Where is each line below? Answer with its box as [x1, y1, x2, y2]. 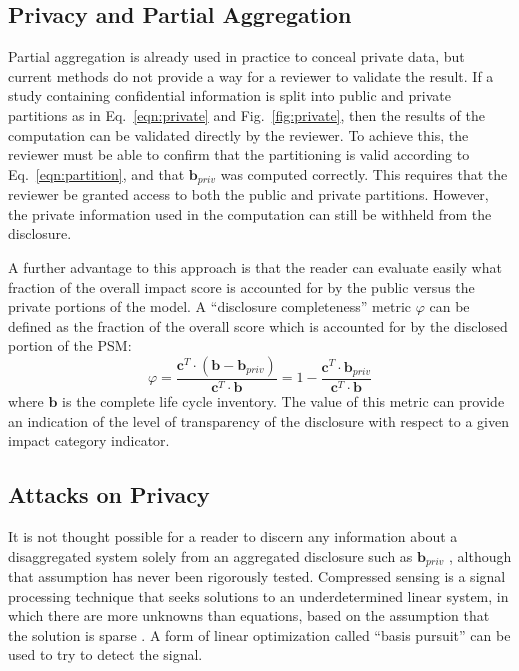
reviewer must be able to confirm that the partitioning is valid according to [8, 144, 470, 165]
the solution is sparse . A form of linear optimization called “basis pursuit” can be [8, 624, 511, 645]
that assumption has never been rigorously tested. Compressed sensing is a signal [8, 566, 506, 587]
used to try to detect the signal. [8, 644, 203, 665]
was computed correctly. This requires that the [220, 163, 508, 184]
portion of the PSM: [8, 335, 132, 356]
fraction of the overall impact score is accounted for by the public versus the [8, 276, 475, 297]
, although [448, 545, 512, 566]
